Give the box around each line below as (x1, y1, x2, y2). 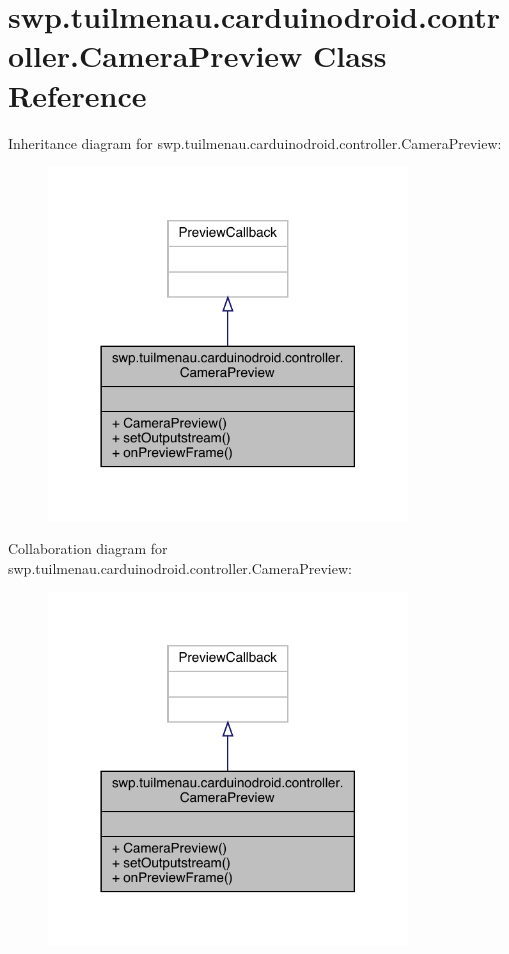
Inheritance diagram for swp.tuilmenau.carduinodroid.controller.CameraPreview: (8, 132, 502, 153)
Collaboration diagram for (8, 538, 168, 559)
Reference (8, 74, 147, 115)
